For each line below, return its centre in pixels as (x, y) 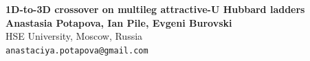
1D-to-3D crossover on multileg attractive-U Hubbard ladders (155, 9)
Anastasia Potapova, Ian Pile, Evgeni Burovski (119, 22)
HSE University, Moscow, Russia (74, 36)
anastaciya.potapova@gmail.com (77, 50)
